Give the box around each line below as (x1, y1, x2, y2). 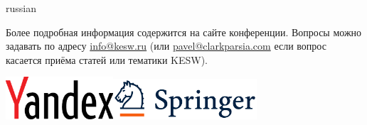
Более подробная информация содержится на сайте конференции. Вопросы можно (6, 24, 362, 39)
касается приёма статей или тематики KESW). (6, 52, 208, 67)
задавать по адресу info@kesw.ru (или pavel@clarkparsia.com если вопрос (6, 38, 326, 53)
